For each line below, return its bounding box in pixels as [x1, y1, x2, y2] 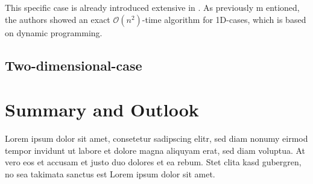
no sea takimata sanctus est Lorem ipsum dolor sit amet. [5, 167, 215, 180]
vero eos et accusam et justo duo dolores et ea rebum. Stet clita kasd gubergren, [5, 156, 302, 168]
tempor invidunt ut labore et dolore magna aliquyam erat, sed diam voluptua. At [5, 144, 306, 156]
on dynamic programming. [5, 26, 103, 39]
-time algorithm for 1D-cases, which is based [142, 13, 306, 25]
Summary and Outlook [5, 97, 199, 122]
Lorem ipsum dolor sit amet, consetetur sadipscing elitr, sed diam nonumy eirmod [5, 132, 308, 145]
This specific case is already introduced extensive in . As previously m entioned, [5, 1, 300, 13]
